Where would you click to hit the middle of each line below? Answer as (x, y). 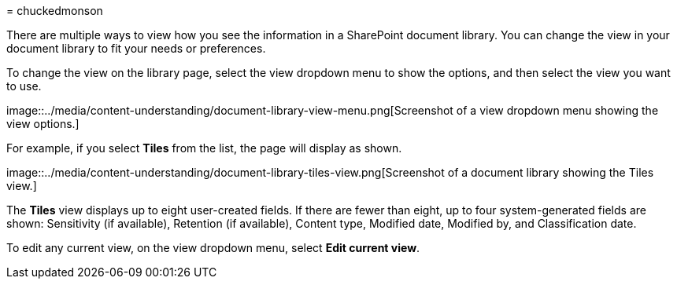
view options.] (43, 124)
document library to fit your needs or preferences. (136, 48)
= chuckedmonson (55, 11)
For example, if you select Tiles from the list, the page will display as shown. (204, 148)
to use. (24, 86)
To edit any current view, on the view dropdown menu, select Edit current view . (213, 248)
